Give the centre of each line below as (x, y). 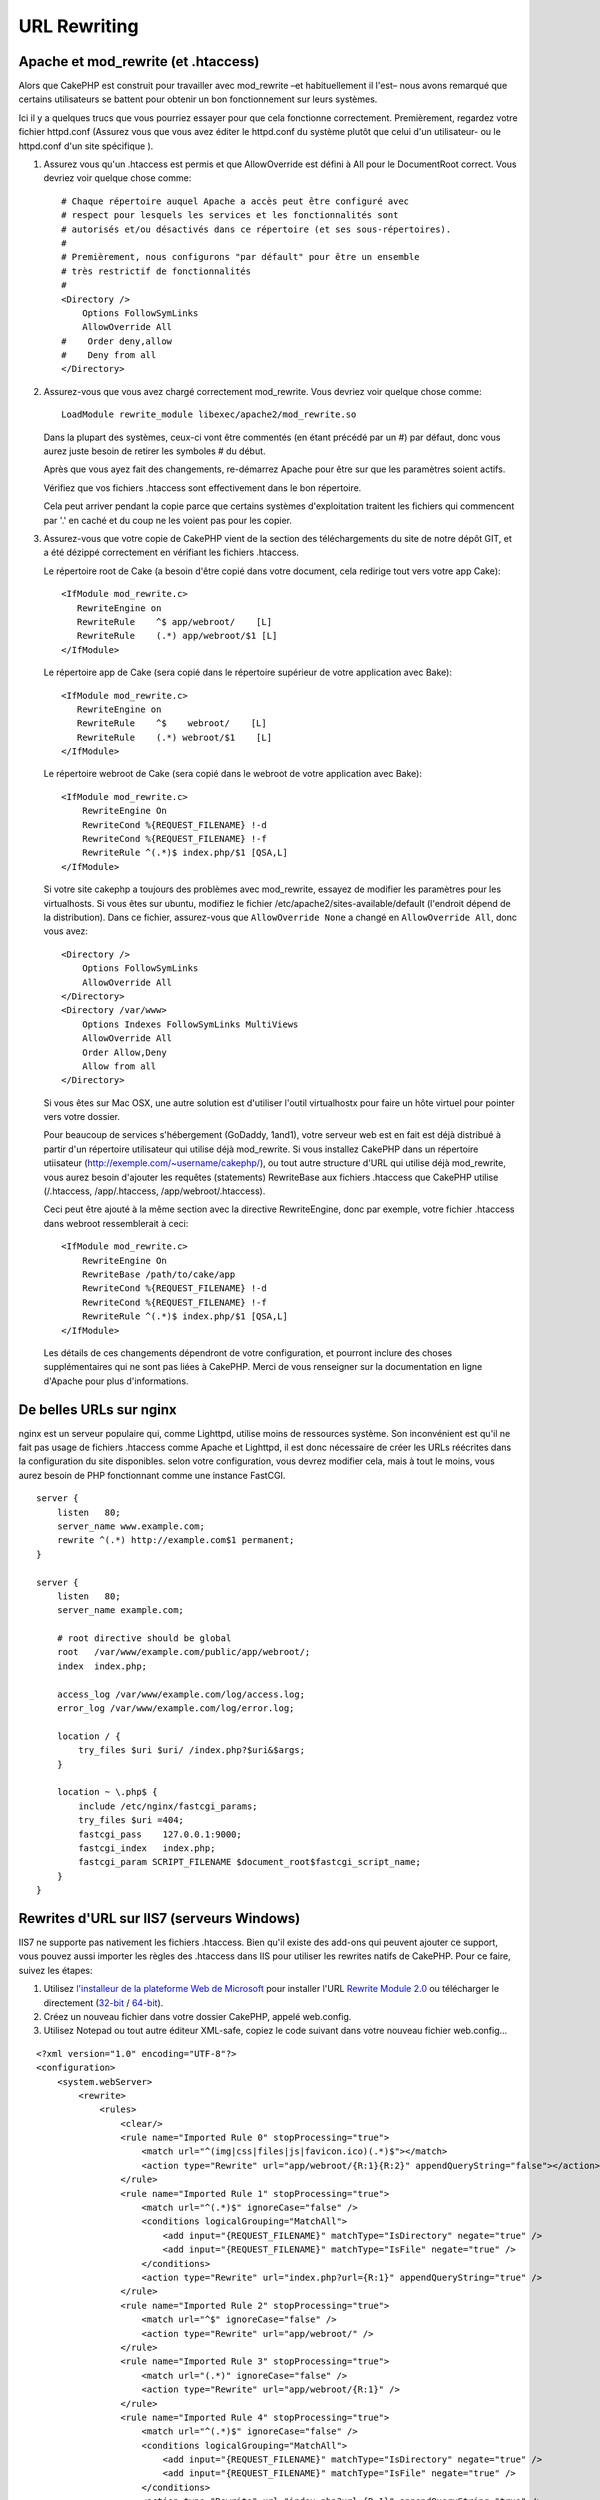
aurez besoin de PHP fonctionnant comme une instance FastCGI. (152, 1475)
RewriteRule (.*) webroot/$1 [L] (174, 737)
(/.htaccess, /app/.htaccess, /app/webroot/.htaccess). (154, 1191)
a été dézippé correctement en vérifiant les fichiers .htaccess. (171, 552)
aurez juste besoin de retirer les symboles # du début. (154, 451)
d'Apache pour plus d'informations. (116, 1381)
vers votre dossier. (81, 1117)
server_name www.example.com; (130, 1526)
